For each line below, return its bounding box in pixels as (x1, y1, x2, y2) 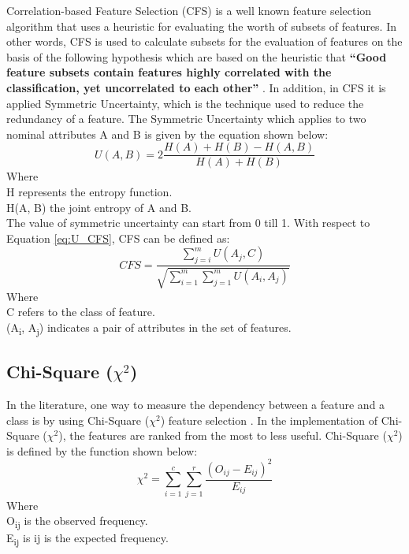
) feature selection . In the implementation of (160, 411, 378, 428)
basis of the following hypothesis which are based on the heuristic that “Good (6, 48, 387, 65)
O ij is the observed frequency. (6, 512, 148, 531)
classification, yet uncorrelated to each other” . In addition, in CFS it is (6, 79, 386, 95)
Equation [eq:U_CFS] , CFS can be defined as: (6, 229, 230, 246)
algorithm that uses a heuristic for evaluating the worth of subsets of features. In (6, 17, 397, 34)
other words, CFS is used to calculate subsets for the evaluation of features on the (6, 33, 403, 50)
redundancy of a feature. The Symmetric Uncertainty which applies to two (6, 110, 366, 127)
